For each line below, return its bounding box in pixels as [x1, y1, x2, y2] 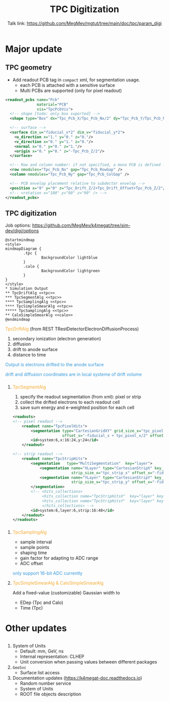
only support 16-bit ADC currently [12, 570, 83, 576]
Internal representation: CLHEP [20, 653, 84, 660]
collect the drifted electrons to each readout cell [20, 399, 120, 405]
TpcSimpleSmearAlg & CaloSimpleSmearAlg [12, 580, 104, 586]
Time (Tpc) [20, 605, 43, 611]
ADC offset [20, 561, 43, 567]
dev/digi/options [5, 228, 39, 234]
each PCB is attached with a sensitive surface [20, 82, 115, 88]
